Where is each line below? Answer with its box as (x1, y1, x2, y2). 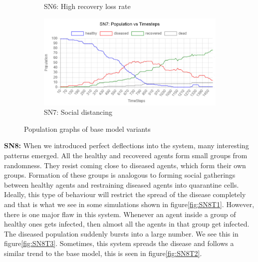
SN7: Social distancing (44, 107, 112, 117)
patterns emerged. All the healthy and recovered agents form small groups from (4, 150, 248, 161)
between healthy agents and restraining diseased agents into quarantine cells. (4, 179, 239, 190)
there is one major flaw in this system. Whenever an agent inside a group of (4, 209, 236, 219)
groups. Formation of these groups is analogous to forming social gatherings (4, 170, 236, 180)
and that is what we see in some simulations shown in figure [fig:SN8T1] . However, (4, 199, 255, 209)
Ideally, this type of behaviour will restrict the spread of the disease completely (4, 189, 246, 200)
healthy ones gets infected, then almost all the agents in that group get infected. (4, 219, 250, 229)
